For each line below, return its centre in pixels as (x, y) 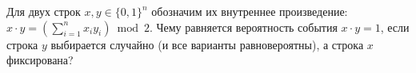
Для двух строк (44, 11)
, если (395, 27)
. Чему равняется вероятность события (243, 27)
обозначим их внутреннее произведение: (250, 11)
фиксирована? (40, 60)
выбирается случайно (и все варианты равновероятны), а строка (207, 44)
